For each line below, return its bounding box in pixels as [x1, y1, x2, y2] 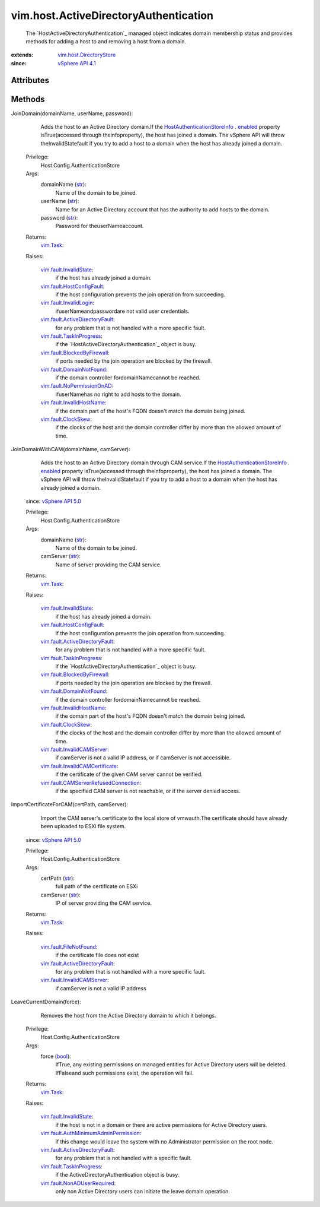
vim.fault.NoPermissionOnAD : [40, 382, 114, 389]
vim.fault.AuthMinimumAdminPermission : [40, 1130, 142, 1137]
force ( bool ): [40, 1053, 71, 1060]
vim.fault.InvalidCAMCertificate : [40, 762, 119, 769]
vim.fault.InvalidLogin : [40, 299, 95, 306]
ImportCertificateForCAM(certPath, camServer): [11, 801, 129, 808]
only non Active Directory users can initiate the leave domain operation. [55, 1187, 231, 1195]
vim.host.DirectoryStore [57, 51, 116, 59]
